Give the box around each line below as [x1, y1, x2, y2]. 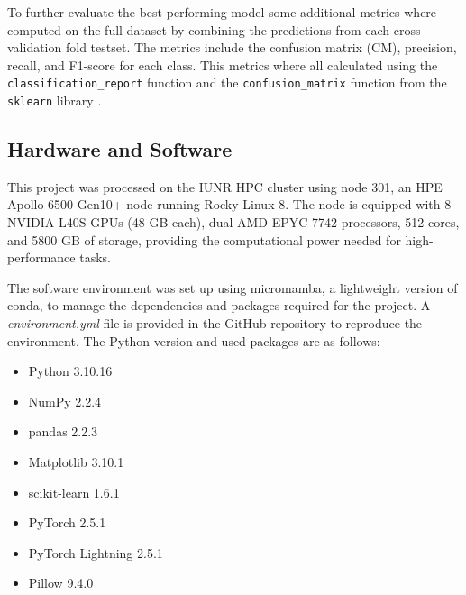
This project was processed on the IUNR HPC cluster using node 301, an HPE [7, 177, 443, 196]
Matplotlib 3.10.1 [28, 453, 124, 471]
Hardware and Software [7, 135, 233, 163]
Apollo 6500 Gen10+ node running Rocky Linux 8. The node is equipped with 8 [7, 195, 452, 214]
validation [7, 38, 62, 57]
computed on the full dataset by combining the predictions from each [7, 20, 390, 39]
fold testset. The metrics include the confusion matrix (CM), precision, [65, 38, 457, 57]
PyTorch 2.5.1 [28, 513, 106, 532]
